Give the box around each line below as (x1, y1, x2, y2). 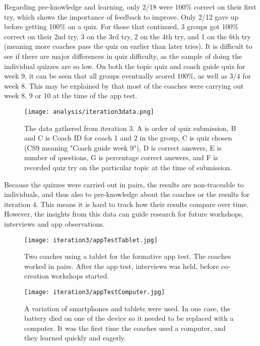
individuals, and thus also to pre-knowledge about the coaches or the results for (4, 189, 250, 199)
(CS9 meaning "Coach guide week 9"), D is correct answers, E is (24, 142, 222, 153)
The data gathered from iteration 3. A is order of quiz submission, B (24, 122, 236, 133)
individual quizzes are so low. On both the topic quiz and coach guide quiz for (4, 60, 245, 71)
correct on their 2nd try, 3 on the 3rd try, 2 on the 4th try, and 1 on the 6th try (4, 31, 251, 41)
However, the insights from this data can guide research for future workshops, (4, 209, 244, 219)
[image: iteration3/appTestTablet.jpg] (24, 236, 158, 244)
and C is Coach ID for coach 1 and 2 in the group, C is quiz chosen (24, 132, 232, 143)
